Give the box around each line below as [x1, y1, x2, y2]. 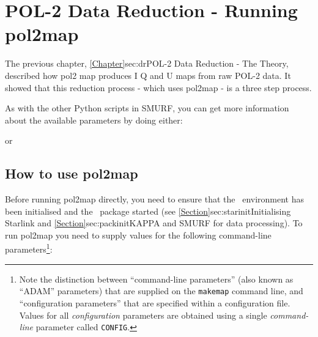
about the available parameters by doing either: [5, 113, 183, 126]
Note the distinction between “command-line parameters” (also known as [19, 272, 294, 285]
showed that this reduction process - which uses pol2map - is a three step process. [5, 81, 312, 94]
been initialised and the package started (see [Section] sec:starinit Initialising [5, 204, 291, 217]
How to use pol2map [5, 164, 138, 183]
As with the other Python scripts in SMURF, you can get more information [5, 102, 289, 114]
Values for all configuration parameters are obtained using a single [19, 308, 267, 321]
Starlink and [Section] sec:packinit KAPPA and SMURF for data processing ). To [5, 217, 303, 229]
